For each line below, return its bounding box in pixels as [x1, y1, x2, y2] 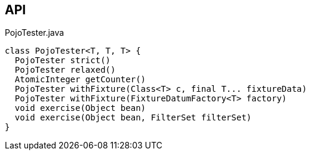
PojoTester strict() [14, 55, 111, 66]
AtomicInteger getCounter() [14, 75, 146, 85]
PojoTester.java [5, 27, 65, 38]
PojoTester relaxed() [14, 65, 116, 75]
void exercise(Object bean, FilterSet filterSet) [14, 113, 252, 123]
